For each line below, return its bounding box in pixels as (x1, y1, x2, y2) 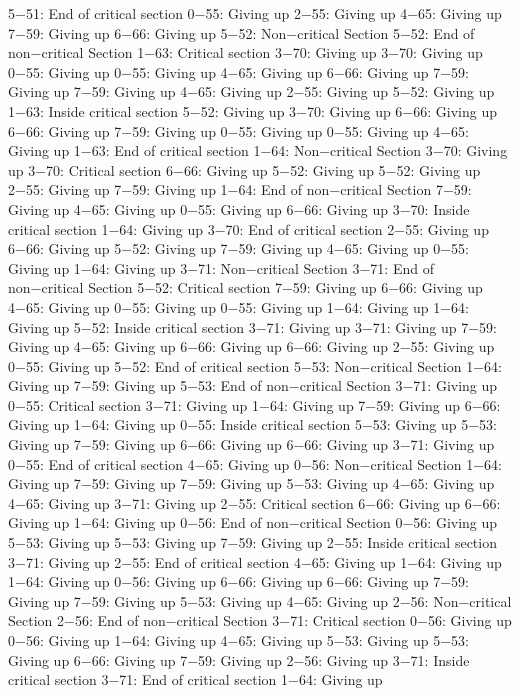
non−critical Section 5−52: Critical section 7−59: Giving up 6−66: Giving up (8, 277, 483, 298)
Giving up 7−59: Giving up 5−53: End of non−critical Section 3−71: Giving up (8, 375, 498, 396)
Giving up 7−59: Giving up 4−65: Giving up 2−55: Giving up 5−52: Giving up (8, 81, 495, 102)
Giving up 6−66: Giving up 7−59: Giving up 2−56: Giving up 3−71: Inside (8, 649, 470, 670)
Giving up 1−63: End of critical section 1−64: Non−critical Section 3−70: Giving (8, 140, 508, 161)
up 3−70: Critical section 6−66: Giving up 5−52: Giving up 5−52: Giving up (8, 159, 481, 180)
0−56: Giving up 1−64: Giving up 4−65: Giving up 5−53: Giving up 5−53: (8, 630, 469, 650)
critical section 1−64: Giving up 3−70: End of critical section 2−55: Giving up (8, 218, 489, 239)
